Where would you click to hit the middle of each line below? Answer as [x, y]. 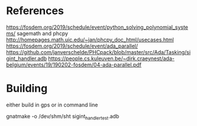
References [35, 11]
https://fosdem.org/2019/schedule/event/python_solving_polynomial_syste [97, 27]
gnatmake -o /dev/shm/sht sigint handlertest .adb [63, 117]
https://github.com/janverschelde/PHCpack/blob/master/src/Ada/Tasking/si [98, 52]
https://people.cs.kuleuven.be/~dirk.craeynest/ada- [111, 58]
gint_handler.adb [27, 58]
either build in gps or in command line [52, 105]
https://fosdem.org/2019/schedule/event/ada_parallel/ [72, 46]
